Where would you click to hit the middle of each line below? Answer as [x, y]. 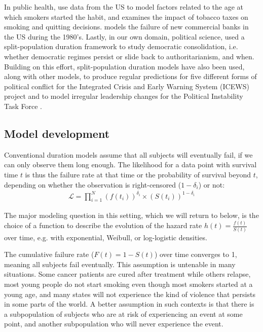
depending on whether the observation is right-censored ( [93, 184]
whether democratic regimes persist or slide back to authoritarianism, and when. [129, 56]
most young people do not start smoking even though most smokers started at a [128, 284]
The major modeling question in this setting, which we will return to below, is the [131, 215]
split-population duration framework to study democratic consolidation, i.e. [121, 46]
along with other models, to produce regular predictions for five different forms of [130, 76]
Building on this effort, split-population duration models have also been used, [124, 66]
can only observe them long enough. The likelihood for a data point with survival [130, 164]
